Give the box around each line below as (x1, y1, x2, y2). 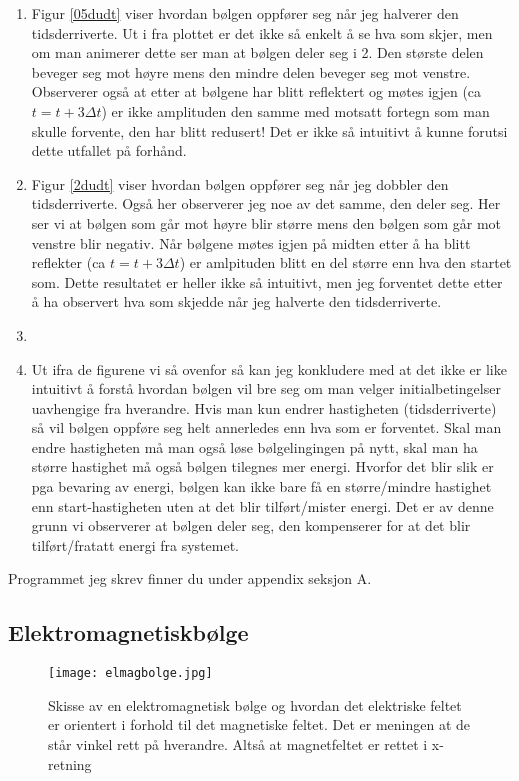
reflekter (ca (31, 252, 106, 273)
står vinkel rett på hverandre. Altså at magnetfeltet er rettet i (48, 734, 428, 755)
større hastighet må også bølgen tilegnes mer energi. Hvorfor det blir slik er (31, 456, 494, 477)
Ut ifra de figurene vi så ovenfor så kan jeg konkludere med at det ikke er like (31, 358, 507, 379)
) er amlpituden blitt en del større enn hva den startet (179, 252, 512, 273)
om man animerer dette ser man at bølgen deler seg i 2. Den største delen (31, 42, 484, 63)
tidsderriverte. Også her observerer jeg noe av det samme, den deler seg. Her (31, 193, 501, 214)
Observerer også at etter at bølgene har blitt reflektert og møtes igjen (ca (31, 81, 482, 102)
